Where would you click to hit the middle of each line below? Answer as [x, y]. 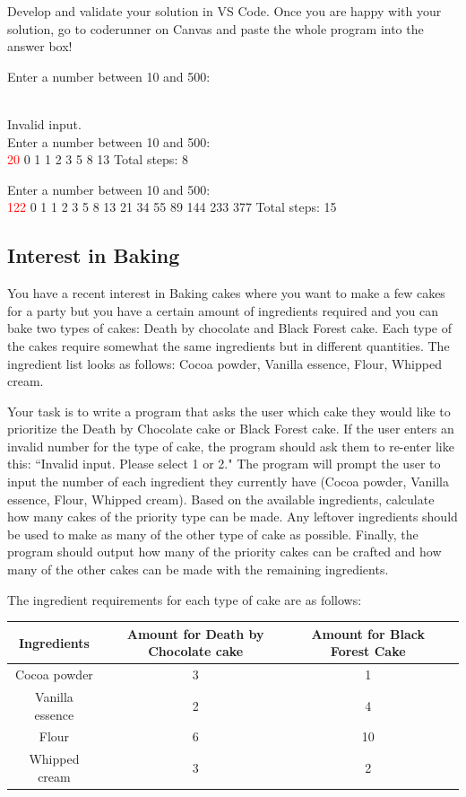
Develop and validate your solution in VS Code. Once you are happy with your [224, 11]
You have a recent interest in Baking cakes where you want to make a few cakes [226, 293]
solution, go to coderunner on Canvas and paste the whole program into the [216, 28]
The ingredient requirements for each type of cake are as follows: [185, 599]
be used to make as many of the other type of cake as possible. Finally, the [213, 534]
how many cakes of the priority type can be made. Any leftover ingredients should [233, 517]
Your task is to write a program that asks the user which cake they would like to [229, 411]
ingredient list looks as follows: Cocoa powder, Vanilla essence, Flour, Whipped [224, 363]
